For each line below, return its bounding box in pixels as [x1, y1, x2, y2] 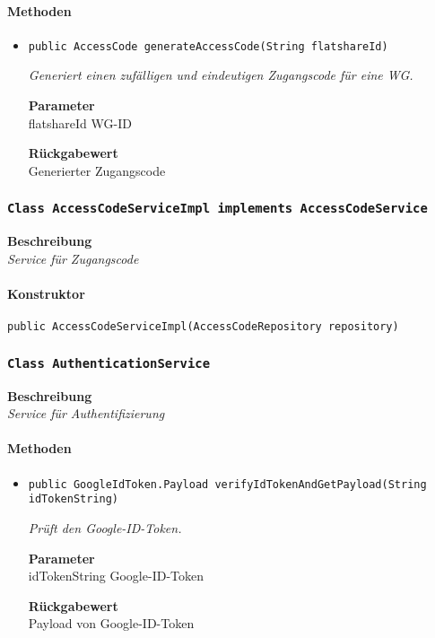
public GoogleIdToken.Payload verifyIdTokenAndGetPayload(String [28, 477, 427, 491]
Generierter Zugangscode [28, 161, 166, 179]
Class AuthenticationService [7, 355, 211, 371]
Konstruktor [7, 284, 85, 302]
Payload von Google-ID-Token [28, 614, 195, 633]
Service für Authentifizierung [7, 404, 165, 423]
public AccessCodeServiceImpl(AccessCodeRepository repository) [7, 320, 399, 334]
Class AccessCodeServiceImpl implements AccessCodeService [7, 201, 428, 216]
